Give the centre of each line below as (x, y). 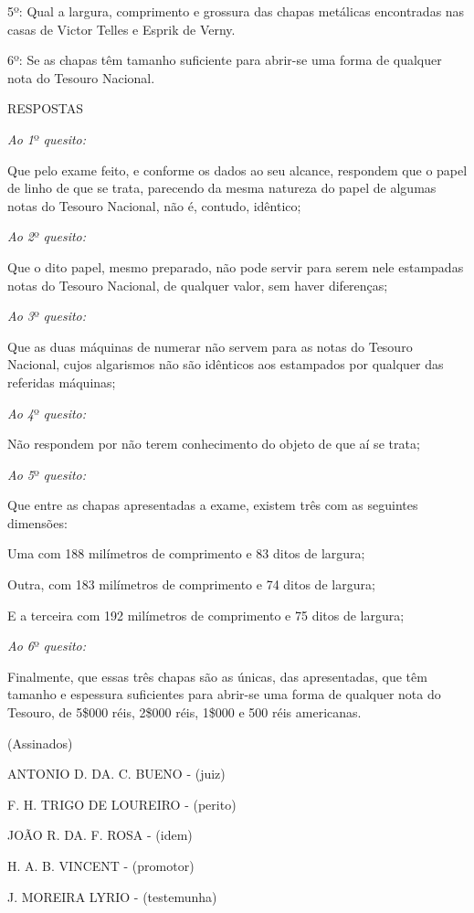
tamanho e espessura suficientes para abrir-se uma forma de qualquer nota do (224, 694)
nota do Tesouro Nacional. (81, 77)
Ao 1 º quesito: (47, 138)
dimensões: (37, 522)
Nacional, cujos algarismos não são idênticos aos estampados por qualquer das (226, 364)
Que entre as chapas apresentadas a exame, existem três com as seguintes (213, 505)
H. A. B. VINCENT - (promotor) (101, 865)
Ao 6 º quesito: (47, 646)
